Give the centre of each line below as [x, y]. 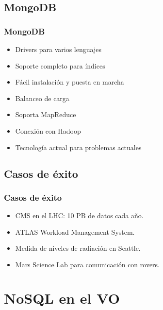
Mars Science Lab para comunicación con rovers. [88, 264]
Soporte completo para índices [60, 65]
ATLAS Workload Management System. [75, 232]
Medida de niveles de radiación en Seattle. [78, 248]
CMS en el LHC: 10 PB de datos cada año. [79, 215]
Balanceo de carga [42, 98]
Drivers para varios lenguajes [58, 49]
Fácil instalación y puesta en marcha [70, 82]
